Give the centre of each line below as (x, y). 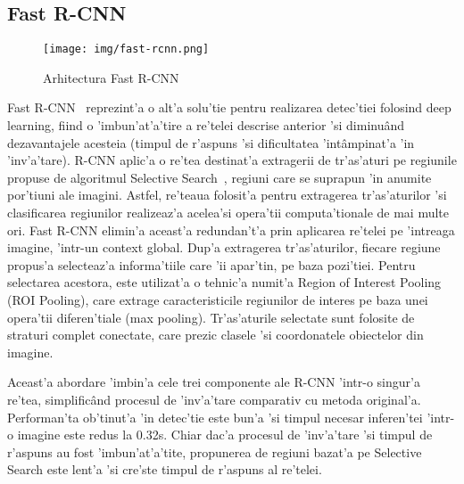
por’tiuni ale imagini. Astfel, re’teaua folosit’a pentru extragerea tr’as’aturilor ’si (227, 195)
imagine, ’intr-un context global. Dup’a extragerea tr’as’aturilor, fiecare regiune (224, 247)
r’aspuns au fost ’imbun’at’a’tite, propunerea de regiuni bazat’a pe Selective (215, 451)
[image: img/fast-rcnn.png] (126, 49)
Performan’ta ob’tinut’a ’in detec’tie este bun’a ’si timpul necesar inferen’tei (215, 417)
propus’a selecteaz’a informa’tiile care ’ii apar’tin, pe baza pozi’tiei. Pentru (211, 264)
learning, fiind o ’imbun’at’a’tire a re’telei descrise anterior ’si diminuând (206, 125)
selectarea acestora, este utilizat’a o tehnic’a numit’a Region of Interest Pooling (224, 282)
